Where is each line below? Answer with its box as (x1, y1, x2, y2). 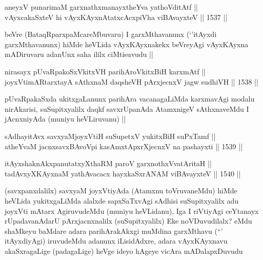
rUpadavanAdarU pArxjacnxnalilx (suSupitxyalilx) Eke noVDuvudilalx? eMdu (5, 215, 252, 226)
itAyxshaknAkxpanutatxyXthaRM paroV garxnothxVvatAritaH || (5, 158, 212, 169)
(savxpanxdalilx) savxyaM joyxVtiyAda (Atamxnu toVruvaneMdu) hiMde (5, 185, 237, 196)
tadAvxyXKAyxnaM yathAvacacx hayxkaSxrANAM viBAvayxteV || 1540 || (5, 168, 241, 178)
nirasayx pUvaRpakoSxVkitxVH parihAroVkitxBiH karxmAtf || (5, 66, 206, 76)
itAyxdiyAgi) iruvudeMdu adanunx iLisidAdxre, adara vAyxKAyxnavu (5, 235, 228, 246)
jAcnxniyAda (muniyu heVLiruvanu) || (5, 113, 126, 124)
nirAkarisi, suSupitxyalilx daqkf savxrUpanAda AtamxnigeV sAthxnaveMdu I (5, 103, 249, 114)
